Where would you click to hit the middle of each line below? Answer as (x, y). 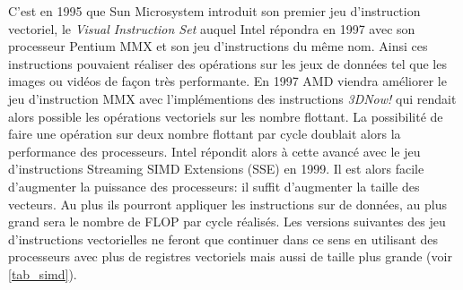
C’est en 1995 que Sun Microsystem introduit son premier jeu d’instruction (214, 11)
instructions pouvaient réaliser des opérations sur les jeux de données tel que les (227, 63)
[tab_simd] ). (43, 273)
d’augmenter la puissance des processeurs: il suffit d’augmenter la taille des (214, 186)
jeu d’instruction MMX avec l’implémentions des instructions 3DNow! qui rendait (232, 98)
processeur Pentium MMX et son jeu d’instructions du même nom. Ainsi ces (218, 46)
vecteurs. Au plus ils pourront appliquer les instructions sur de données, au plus (228, 204)
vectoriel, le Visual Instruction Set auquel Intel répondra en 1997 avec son (212, 28)
